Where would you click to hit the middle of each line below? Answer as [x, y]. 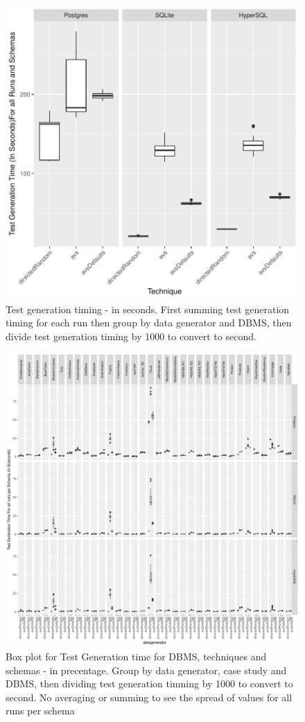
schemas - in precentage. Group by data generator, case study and [146, 670]
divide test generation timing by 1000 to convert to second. [131, 336]
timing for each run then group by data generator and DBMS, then [149, 323]
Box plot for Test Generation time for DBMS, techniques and [136, 656]
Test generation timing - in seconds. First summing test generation [148, 309]
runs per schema [40, 711]
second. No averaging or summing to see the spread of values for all [149, 697]
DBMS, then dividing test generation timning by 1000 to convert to [149, 684]
